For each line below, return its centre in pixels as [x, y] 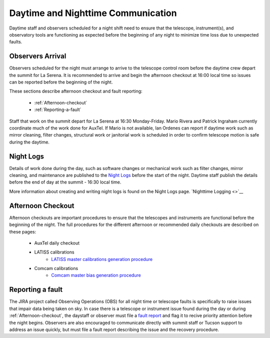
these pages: [23, 231]
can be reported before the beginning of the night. [61, 82]
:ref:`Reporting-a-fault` [58, 109]
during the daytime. [29, 142]
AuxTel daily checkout [57, 243]
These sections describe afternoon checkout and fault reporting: [76, 91]
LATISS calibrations [54, 252]
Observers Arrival [38, 56]
